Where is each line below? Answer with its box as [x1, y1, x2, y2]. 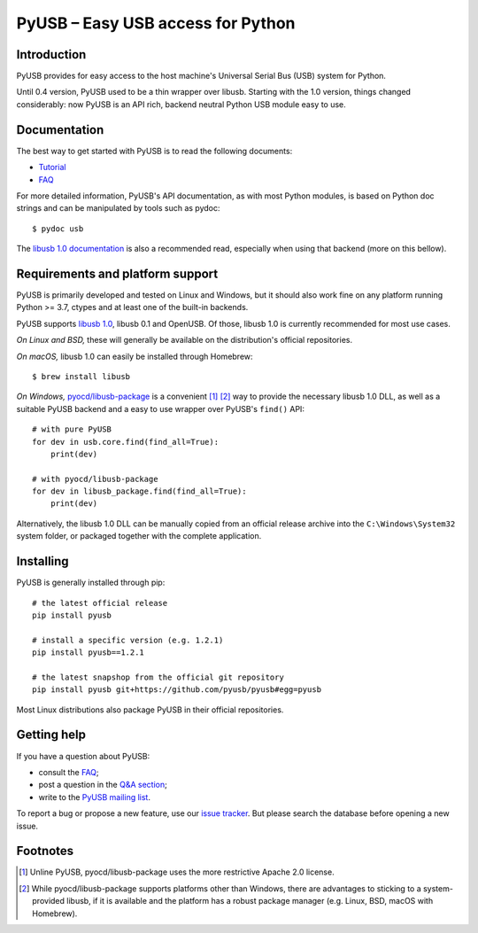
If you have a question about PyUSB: [16, 750, 150, 761]
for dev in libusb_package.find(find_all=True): [32, 486, 247, 496]
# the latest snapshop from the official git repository [32, 672, 285, 682]
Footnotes [16, 844, 74, 859]
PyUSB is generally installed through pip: [16, 577, 166, 588]
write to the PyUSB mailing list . [38, 791, 150, 802]
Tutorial [38, 162, 66, 173]
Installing [16, 554, 70, 569]
